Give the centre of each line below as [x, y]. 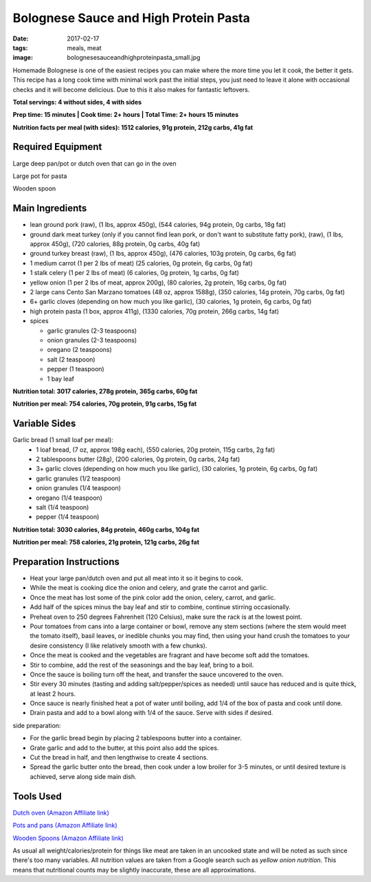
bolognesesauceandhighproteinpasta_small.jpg [134, 58]
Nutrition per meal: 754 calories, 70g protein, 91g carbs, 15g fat [105, 404]
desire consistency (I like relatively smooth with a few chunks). [119, 646]
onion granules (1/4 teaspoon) [79, 488]
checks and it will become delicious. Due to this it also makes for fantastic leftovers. [131, 89]
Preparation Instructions [66, 561]
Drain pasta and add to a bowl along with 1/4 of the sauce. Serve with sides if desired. [151, 713]
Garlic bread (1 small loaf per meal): [63, 440]
